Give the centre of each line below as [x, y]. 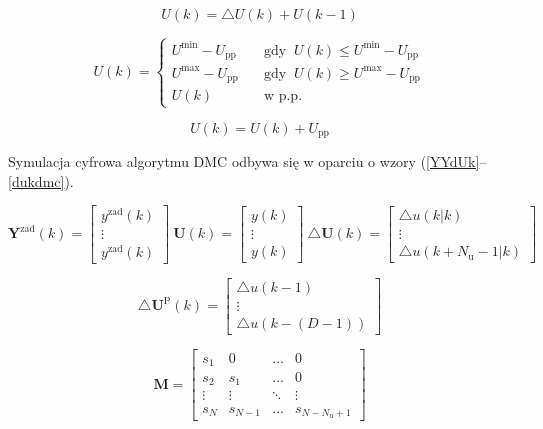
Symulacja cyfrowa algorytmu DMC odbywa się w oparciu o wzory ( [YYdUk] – [247, 160]
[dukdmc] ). [41, 180]
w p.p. [283, 96]
